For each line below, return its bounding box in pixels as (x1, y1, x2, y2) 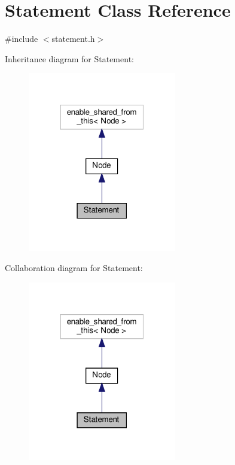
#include (5, 32, 38, 45)
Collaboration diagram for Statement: (5, 261, 143, 273)
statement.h (51, 32, 95, 45)
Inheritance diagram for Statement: (5, 52, 134, 65)
